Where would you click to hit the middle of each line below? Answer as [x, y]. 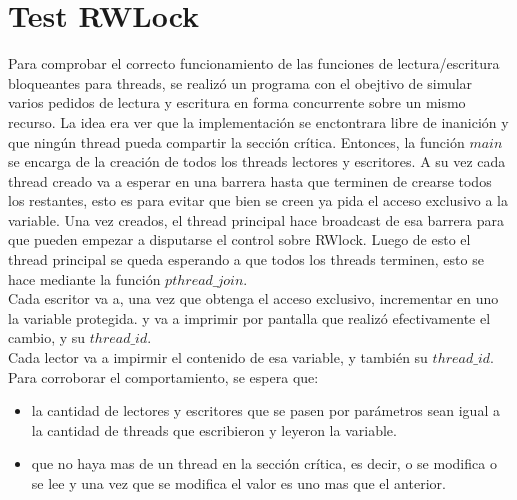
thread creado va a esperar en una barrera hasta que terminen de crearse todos [250, 180]
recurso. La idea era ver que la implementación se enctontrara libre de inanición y [258, 121]
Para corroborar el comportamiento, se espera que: [163, 376]
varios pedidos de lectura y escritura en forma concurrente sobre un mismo [237, 102]
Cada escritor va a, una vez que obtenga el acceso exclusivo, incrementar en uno [253, 298]
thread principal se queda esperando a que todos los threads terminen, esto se [246, 259]
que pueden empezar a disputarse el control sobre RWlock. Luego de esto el [239, 239]
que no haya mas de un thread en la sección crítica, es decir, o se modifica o [264, 463]
